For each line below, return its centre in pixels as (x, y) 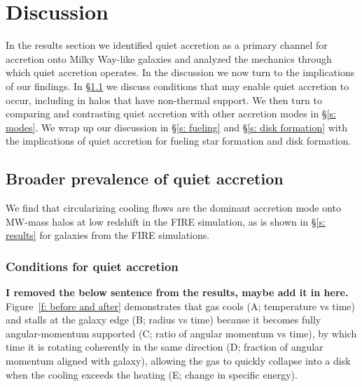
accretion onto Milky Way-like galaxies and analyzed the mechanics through (169, 58)
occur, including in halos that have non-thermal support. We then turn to (164, 100)
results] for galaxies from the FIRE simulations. (108, 235)
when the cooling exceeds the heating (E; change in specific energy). (152, 374)
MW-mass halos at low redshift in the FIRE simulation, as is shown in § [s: (166, 221)
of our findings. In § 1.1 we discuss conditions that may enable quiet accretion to (177, 86)
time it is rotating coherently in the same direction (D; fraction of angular (165, 347)
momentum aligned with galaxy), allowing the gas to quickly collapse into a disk (178, 361)
